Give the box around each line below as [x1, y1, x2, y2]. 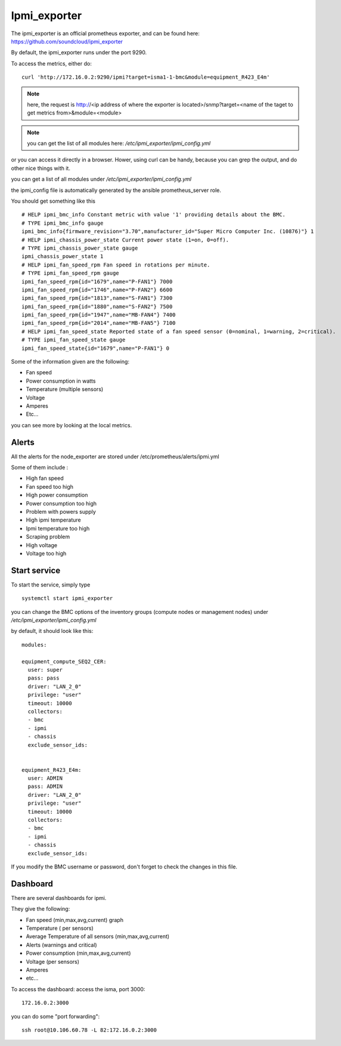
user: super [27, 666, 63, 673]
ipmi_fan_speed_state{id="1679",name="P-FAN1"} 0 [21, 344, 170, 352]
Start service [11, 565, 61, 575]
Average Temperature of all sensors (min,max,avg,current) [26, 933, 170, 940]
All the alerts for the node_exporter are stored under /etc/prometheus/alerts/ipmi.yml [11, 453, 220, 460]
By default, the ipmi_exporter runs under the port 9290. [11, 49, 147, 56]
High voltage [26, 541, 58, 548]
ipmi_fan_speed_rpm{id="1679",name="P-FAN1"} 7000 [21, 278, 173, 285]
